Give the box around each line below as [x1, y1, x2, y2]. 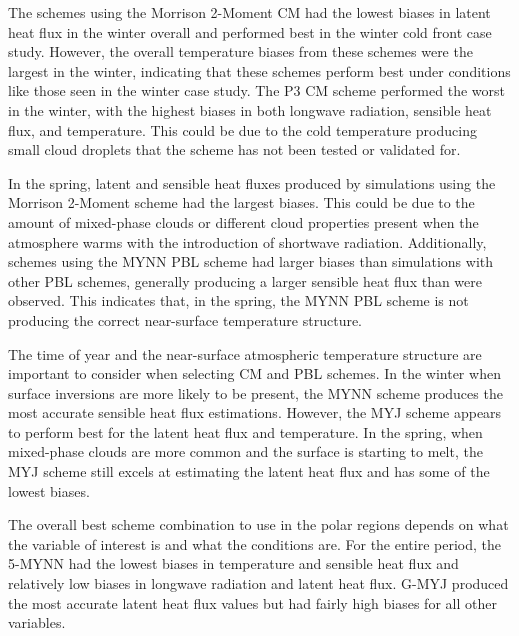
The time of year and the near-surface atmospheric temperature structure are [8, 343, 482, 364]
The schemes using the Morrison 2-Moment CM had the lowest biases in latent [8, 2, 491, 22]
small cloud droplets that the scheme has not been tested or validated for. [8, 139, 461, 160]
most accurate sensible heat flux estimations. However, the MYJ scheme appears [8, 402, 502, 423]
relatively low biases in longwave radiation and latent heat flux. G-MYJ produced [8, 573, 509, 594]
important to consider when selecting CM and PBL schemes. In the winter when [8, 363, 501, 384]
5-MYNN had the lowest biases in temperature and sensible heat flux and [8, 553, 459, 574]
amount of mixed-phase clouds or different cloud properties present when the [8, 211, 479, 232]
